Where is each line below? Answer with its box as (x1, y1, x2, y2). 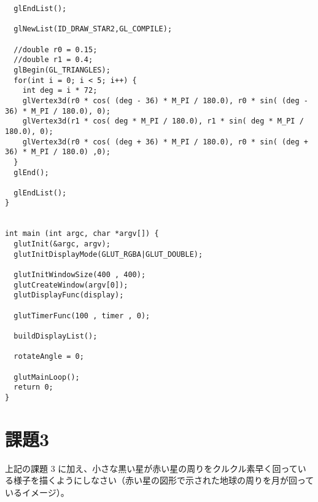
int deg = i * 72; (22, 86, 98, 95)
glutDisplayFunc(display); (14, 291, 124, 300)
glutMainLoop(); (14, 372, 80, 382)
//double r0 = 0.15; (14, 45, 98, 54)
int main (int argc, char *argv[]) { (5, 229, 159, 238)
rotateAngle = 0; (14, 352, 84, 361)
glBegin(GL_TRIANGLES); (14, 65, 111, 74)
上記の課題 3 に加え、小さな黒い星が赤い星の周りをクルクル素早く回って (5, 461, 298, 474)
